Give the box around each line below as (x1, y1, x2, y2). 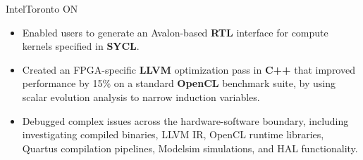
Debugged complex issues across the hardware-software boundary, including (22, 113, 349, 128)
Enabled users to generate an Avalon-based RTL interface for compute (22, 25, 328, 39)
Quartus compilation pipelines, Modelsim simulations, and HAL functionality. (22, 140, 358, 155)
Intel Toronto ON (6, 1, 78, 15)
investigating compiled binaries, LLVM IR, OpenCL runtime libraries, (22, 127, 324, 142)
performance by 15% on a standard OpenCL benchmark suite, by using (22, 76, 336, 91)
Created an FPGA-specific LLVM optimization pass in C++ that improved (22, 62, 355, 76)
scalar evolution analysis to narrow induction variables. (22, 89, 260, 104)
